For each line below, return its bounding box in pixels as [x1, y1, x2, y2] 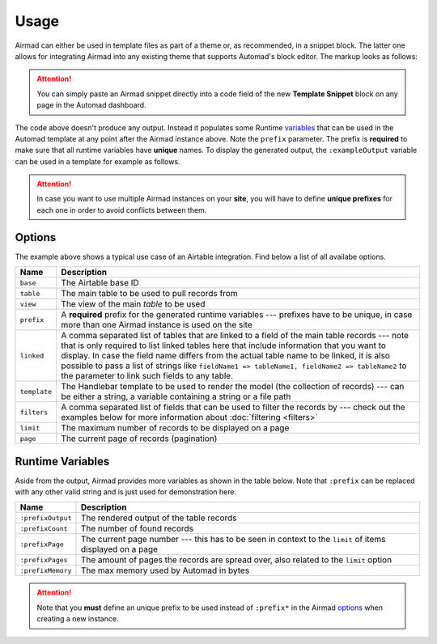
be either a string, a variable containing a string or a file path [61, 391, 291, 402]
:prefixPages [19, 555, 68, 564]
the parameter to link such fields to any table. [61, 371, 234, 382]
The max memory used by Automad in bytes [80, 565, 250, 576]
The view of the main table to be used [61, 299, 206, 310]
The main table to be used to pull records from [61, 288, 238, 299]
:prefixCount [19, 524, 68, 533]
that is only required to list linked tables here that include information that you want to [61, 340, 386, 351]
